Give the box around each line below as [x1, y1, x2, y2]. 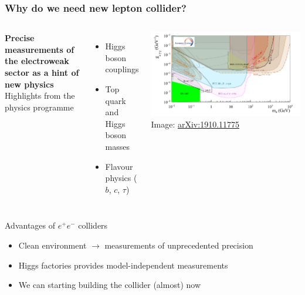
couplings [105, 63, 139, 75]
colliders [78, 219, 108, 232]
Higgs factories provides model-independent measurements [18, 259, 228, 271]
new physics [5, 78, 54, 90]
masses [105, 140, 130, 152]
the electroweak [5, 55, 69, 67]
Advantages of [5, 219, 56, 232]
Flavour [105, 160, 133, 172]
